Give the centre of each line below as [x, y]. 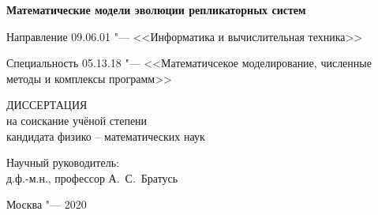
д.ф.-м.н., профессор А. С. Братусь [92, 177]
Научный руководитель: [63, 162]
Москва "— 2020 [47, 204]
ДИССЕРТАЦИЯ [47, 105]
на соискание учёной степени [77, 120]
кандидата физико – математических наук [106, 136]
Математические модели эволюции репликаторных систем [156, 9]
